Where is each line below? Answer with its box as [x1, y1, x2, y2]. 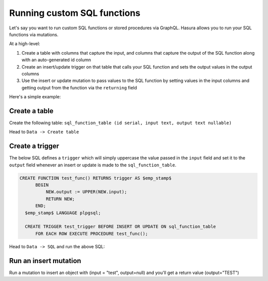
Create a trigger [9, 142, 60, 150]
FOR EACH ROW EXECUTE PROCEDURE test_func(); [35, 231, 148, 236]
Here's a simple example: [9, 94, 61, 100]
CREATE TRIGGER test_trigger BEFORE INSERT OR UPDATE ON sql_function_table [25, 224, 216, 229]
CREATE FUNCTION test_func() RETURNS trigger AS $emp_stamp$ [19, 175, 172, 181]
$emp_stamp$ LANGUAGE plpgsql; [25, 210, 101, 215]
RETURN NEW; [45, 196, 75, 202]
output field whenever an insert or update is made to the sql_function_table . [9, 162, 176, 168]
